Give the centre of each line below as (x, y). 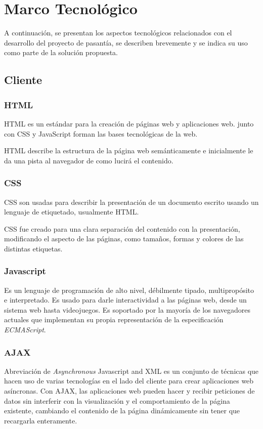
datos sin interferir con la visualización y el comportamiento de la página (117, 400)
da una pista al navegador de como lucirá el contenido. (89, 160)
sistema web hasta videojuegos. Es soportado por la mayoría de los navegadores (127, 309)
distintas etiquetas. (33, 248)
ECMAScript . (25, 330)
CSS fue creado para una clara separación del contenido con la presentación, (122, 228)
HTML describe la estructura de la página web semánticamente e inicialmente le (129, 151)
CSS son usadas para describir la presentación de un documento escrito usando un (131, 202)
